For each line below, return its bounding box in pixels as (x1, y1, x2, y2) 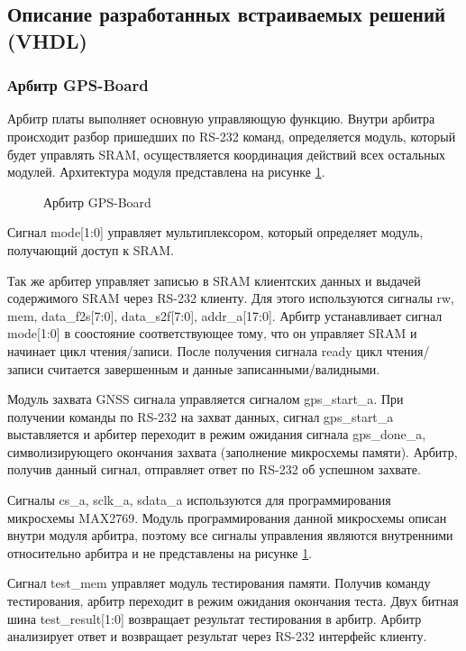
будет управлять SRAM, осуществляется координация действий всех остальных (7, 144, 446, 163)
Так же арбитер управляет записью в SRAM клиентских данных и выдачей (7, 270, 421, 289)
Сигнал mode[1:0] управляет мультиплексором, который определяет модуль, (7, 223, 424, 242)
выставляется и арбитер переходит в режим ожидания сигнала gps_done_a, (7, 425, 426, 444)
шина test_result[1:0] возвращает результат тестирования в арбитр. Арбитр (7, 609, 422, 628)
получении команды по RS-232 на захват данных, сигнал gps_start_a (7, 407, 394, 426)
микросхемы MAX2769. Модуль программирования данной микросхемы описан (7, 508, 447, 527)
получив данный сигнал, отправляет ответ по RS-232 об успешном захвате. (7, 460, 421, 479)
